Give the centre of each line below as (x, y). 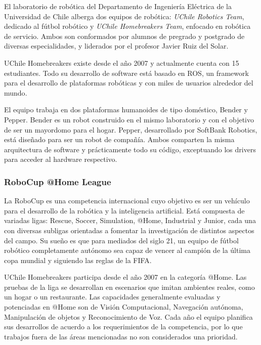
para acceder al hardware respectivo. (61, 159)
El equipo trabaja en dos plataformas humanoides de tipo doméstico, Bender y (126, 110)
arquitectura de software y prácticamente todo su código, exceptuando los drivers (130, 149)
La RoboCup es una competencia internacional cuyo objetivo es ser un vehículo (127, 201)
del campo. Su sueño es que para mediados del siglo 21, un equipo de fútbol (121, 240)
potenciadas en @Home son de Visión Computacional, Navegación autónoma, (124, 307)
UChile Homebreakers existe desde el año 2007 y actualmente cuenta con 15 (122, 62)
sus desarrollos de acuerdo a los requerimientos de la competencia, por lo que (123, 327)
